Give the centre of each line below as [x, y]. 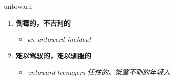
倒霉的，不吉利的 [43, 22]
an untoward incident [59, 39]
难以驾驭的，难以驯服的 [53, 55]
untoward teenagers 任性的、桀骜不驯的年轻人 [99, 72]
